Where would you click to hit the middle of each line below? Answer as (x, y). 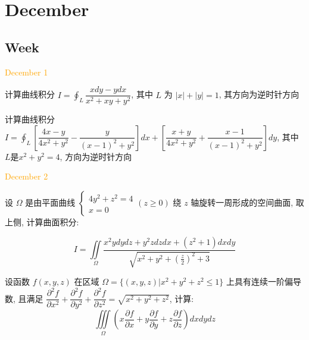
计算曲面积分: (53, 222)
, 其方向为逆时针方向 (259, 94)
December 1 (26, 72)
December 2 (26, 176)
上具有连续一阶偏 (259, 281)
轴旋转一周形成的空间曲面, (242, 202)
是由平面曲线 (50, 202)
